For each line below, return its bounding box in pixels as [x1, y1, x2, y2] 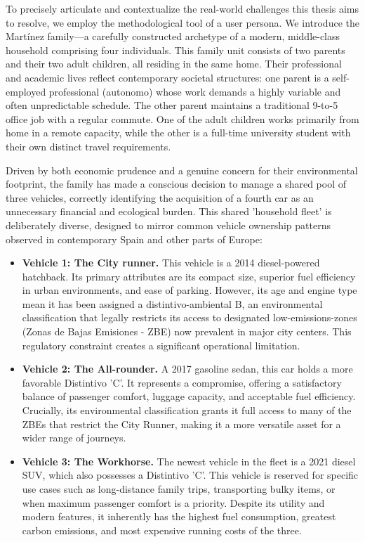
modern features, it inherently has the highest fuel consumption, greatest [22, 509, 336, 524]
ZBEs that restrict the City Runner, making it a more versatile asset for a [22, 416, 341, 431]
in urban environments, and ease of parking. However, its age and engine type [22, 283, 357, 297]
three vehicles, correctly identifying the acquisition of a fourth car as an [6, 190, 314, 205]
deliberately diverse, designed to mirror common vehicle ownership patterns [6, 217, 331, 232]
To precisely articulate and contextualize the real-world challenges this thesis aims [6, 1, 359, 15]
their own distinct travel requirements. [6, 138, 171, 153]
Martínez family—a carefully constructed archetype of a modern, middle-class [6, 29, 340, 44]
